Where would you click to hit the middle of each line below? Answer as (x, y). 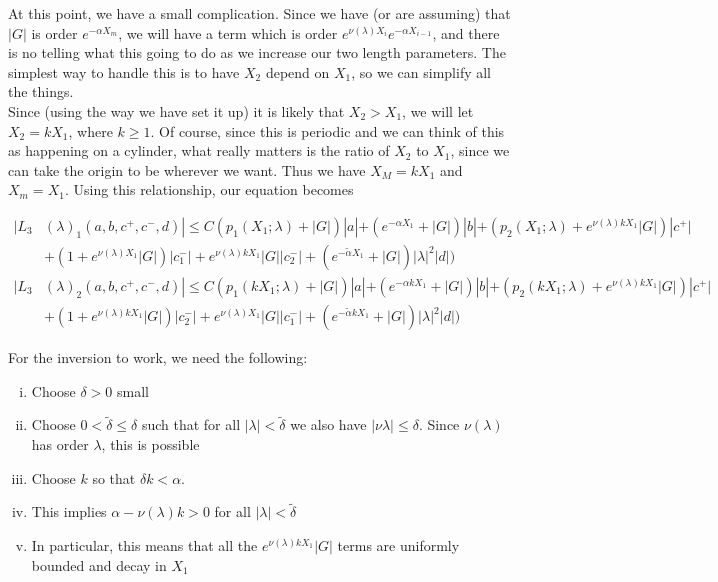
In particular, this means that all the (144, 545)
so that (114, 477)
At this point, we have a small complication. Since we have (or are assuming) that (259, 13)
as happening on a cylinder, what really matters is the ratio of (199, 150)
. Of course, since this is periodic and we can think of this (327, 130)
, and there (466, 32)
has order (60, 444)
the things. (41, 91)
